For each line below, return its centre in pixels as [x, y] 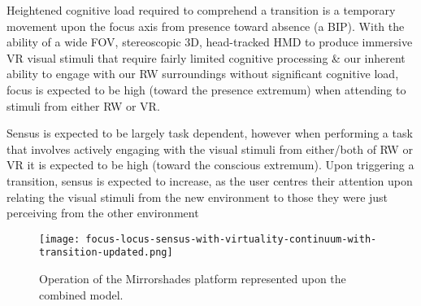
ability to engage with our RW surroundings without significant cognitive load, [203, 74]
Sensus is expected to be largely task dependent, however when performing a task [210, 133]
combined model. [81, 294]
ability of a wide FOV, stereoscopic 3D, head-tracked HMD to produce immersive [210, 42]
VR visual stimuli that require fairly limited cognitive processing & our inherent [206, 57]
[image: [60, 239]
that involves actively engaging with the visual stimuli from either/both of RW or [210, 149]
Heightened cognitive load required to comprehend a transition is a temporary [201, 10]
